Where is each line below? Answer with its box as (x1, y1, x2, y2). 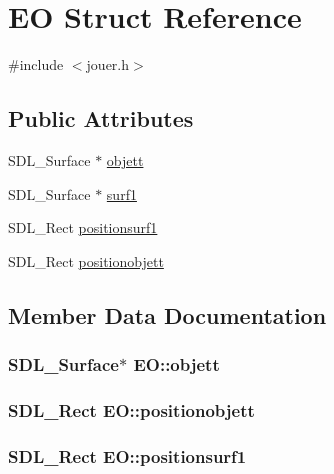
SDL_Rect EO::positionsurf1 (8, 443, 247, 468)
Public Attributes (8, 103, 194, 134)
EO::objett (133, 352, 220, 376)
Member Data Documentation (8, 299, 327, 330)
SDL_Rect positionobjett (8, 250, 164, 271)
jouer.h (86, 54, 130, 75)
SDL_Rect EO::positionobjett (8, 397, 255, 422)
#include (8, 54, 64, 75)
